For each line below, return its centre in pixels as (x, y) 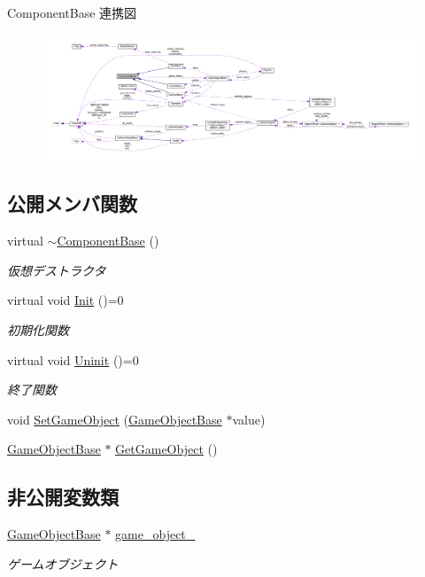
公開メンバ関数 (72, 203)
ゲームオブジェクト (63, 563)
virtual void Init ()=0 (66, 300)
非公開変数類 (63, 497)
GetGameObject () (166, 449)
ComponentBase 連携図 (72, 12)
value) (249, 419)
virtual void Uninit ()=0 (73, 359)
